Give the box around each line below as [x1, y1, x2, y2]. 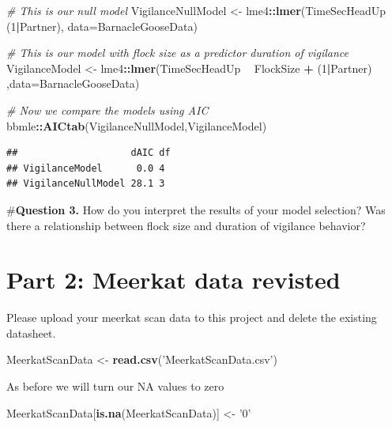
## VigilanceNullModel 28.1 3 [6, 178, 165, 190]
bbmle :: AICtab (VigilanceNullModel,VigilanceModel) [6, 117, 267, 134]
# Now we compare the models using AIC [6, 101, 209, 118]
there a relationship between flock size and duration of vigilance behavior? [6, 217, 366, 233]
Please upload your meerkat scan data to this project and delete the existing [6, 309, 377, 326]
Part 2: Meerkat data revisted [6, 263, 341, 296]
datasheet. [6, 324, 56, 341]
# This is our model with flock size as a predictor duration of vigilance [6, 44, 349, 61]
